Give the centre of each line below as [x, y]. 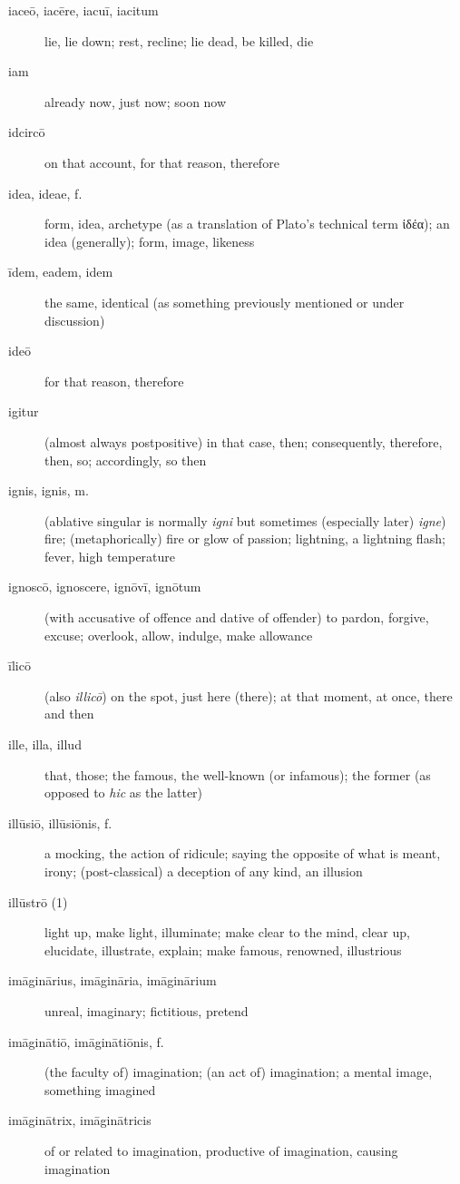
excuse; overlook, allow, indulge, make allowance [179, 635]
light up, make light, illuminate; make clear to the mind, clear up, [227, 932]
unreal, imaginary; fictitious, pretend [147, 1010]
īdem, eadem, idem [61, 272]
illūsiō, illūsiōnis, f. [60, 822]
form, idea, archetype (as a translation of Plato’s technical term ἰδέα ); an [247, 224]
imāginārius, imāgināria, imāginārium [113, 980]
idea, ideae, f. [45, 193]
